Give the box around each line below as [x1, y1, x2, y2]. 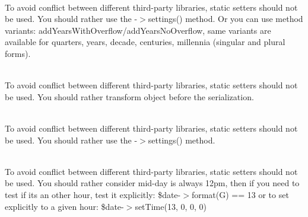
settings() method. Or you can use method [148, 12, 303, 25]
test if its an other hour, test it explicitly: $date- [5, 188, 181, 200]
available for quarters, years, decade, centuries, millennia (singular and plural [5, 36, 285, 48]
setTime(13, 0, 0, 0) [135, 200, 207, 212]
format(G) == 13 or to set [191, 188, 289, 200]
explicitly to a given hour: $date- [5, 200, 124, 212]
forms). [5, 47, 31, 59]
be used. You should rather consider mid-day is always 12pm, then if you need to [5, 177, 300, 189]
